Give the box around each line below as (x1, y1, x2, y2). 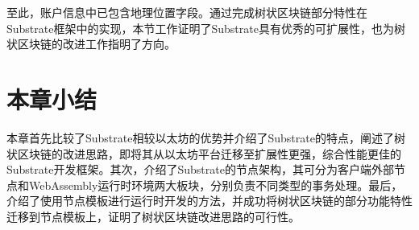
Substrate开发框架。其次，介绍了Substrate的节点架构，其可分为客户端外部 (6, 161, 394, 178)
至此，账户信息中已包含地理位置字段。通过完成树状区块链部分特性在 (6, 4, 367, 20)
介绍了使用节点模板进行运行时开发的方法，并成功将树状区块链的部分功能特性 (6, 192, 413, 209)
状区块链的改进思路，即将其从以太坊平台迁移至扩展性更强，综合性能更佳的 (6, 145, 401, 162)
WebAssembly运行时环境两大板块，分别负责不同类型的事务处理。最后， (28, 176, 403, 193)
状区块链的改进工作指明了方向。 (6, 35, 176, 52)
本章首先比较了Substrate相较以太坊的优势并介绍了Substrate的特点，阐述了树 (6, 129, 405, 146)
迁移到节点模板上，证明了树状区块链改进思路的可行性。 (6, 207, 300, 224)
